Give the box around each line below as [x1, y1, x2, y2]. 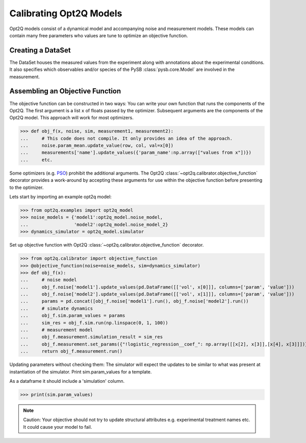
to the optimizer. [9, 184, 44, 190]
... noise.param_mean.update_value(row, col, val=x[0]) [20, 143, 174, 149]
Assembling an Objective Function [9, 87, 121, 95]
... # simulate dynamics [20, 305, 93, 311]
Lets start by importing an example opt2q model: [9, 194, 112, 200]
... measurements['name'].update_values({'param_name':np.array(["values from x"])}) [20, 150, 252, 156]
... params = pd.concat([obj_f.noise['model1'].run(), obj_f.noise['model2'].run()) [20, 299, 249, 304]
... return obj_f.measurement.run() [20, 349, 122, 354]
